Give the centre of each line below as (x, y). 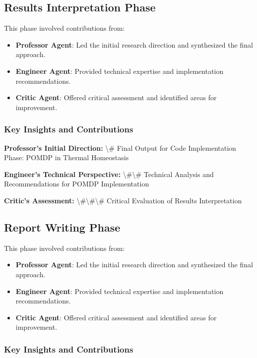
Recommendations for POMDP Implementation (77, 184)
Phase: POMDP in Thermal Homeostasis (66, 157)
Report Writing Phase (62, 227)
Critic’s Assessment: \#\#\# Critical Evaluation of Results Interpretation (123, 200)
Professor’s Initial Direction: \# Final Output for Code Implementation (120, 148)
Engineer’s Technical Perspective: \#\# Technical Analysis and (109, 174)
